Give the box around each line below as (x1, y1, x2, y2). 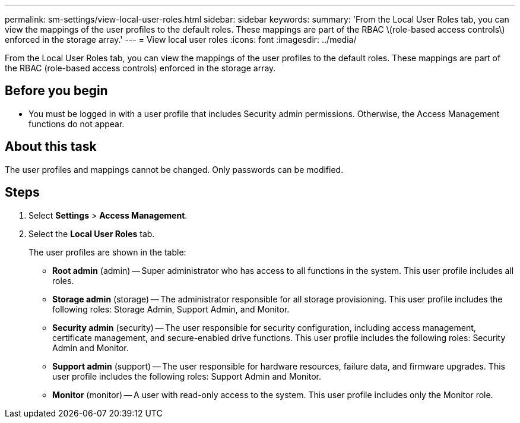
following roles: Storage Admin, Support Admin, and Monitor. (52, 304, 290, 314)
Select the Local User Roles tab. (28, 228, 155, 239)
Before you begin (5, 83, 108, 99)
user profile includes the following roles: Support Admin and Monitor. (52, 371, 322, 381)
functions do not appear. (28, 118, 125, 129)
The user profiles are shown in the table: (28, 247, 186, 257)
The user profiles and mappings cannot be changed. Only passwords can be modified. (5, 164, 344, 175)
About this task (5, 139, 97, 154)
